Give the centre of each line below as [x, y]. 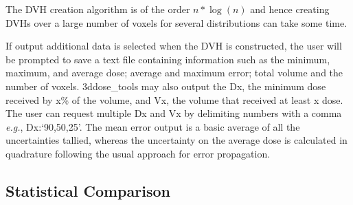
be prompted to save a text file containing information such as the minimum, [168, 59]
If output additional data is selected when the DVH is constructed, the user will [174, 46]
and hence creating [290, 9]
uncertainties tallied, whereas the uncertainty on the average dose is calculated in [176, 140]
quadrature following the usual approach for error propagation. [138, 153]
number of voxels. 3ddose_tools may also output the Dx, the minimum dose [166, 86]
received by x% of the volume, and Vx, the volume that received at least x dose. [174, 99]
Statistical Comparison [88, 190]
